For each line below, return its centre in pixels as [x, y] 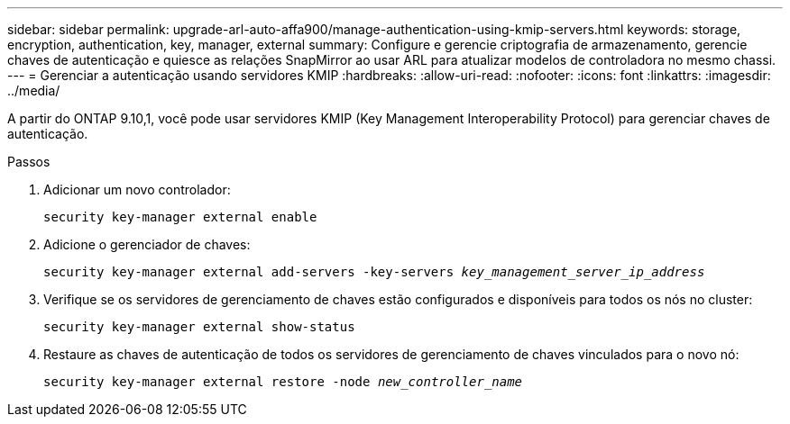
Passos [29, 162]
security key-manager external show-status [199, 327]
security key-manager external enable [180, 217]
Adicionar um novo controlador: [137, 189]
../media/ [34, 90]
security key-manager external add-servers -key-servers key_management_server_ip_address [374, 272]
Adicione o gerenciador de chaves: [147, 244]
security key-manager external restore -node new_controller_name [283, 382]
